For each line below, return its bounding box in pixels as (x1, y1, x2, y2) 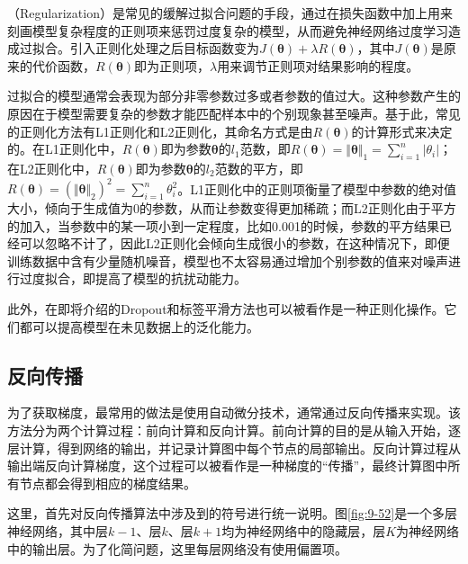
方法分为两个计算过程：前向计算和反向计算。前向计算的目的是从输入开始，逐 (7, 421, 461, 439)
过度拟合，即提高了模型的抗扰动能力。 (19, 269, 247, 288)
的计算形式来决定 (351, 121, 453, 140)
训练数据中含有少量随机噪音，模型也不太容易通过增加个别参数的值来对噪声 (7, 251, 448, 270)
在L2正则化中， (7, 158, 97, 177)
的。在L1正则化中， (7, 139, 122, 158)
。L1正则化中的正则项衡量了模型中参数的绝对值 (177, 179, 457, 198)
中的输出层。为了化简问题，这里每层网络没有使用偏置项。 (7, 539, 347, 558)
